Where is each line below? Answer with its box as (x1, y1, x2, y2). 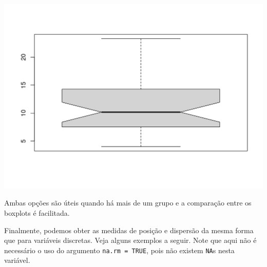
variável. (4, 255, 30, 265)
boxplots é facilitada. (4, 207, 70, 218)
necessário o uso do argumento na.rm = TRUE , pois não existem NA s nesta (4, 244, 235, 255)
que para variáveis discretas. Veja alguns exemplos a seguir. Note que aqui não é (4, 235, 257, 245)
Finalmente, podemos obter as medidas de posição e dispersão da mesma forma (4, 224, 254, 235)
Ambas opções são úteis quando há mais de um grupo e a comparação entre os (4, 197, 252, 208)
